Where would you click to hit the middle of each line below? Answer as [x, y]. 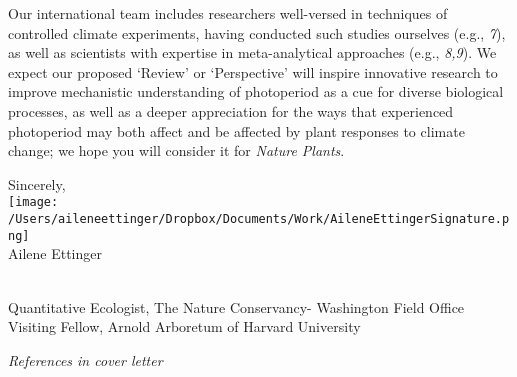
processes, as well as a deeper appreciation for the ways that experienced [231, 110]
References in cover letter [85, 359]
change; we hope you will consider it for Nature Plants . [176, 150]
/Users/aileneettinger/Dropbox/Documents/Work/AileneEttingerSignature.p [259, 219]
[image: [33, 202]
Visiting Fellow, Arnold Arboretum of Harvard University [184, 326]
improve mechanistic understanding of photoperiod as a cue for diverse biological [256, 91]
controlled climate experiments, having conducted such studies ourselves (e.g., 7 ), [257, 32]
